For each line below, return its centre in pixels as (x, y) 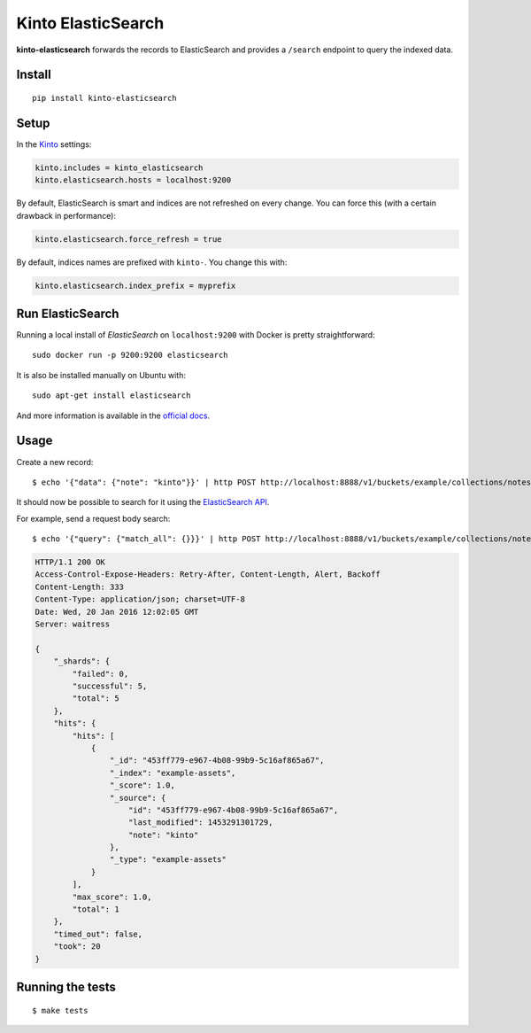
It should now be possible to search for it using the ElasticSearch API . (143, 502)
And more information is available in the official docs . (113, 416)
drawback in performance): (66, 215)
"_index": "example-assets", (173, 773)
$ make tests (60, 1010)
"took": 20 (77, 947)
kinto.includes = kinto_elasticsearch (119, 167)
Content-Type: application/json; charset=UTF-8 (140, 599)
